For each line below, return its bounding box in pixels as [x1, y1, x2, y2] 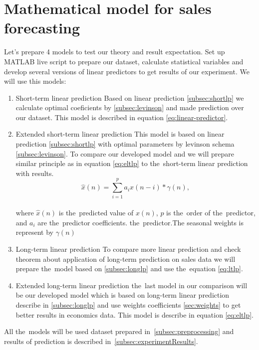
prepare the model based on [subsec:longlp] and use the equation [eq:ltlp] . [15, 263, 243, 274]
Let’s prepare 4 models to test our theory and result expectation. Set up [4, 46, 225, 57]
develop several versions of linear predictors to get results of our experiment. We [4, 66, 250, 76]
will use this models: [4, 76, 66, 86]
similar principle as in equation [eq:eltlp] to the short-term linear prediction [15, 158, 248, 169]
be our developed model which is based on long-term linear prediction [15, 290, 230, 300]
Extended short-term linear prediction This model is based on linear [15, 129, 225, 139]
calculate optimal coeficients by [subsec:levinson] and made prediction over [15, 102, 244, 113]
